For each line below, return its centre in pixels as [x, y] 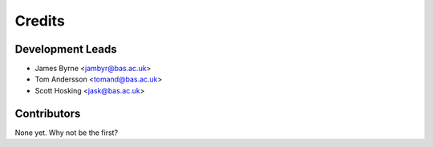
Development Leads [66, 49]
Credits [40, 21]
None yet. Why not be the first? [67, 133]
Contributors [48, 113]
